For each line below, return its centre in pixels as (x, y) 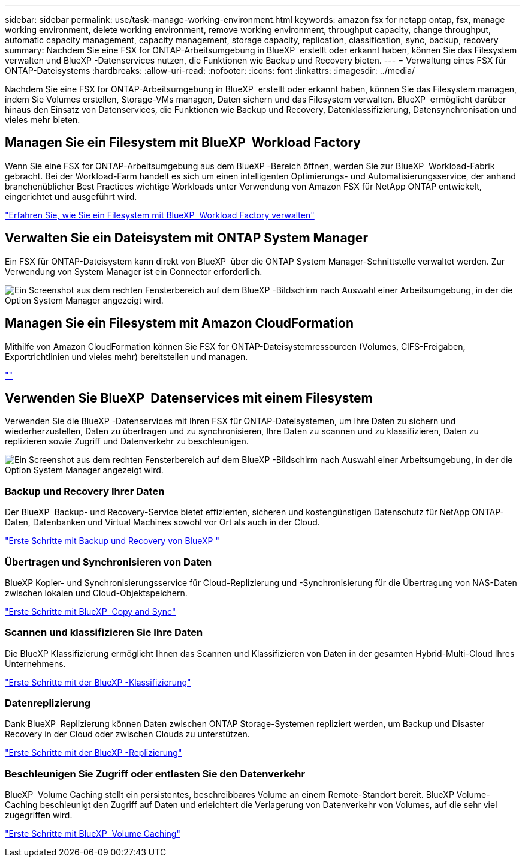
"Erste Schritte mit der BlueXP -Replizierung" (93, 753)
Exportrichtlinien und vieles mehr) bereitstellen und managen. (126, 356)
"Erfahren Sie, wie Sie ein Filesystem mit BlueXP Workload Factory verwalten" (160, 215)
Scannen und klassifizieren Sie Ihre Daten (104, 633)
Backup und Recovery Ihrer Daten (85, 491)
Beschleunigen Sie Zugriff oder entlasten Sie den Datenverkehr (155, 774)
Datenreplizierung (48, 703)
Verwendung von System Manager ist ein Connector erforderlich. (134, 271)
